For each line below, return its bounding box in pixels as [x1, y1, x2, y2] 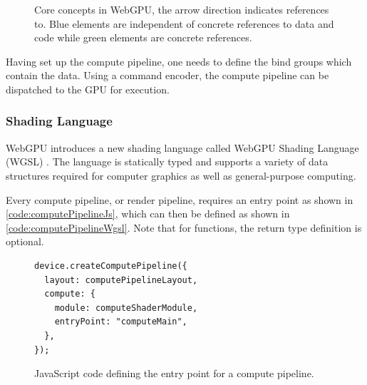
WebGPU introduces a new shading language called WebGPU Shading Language [6, 140, 359, 155]
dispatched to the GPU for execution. [6, 81, 170, 96]
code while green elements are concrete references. [34, 30, 252, 45]
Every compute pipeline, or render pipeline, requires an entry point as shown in [6, 192, 353, 207]
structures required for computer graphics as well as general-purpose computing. [6, 168, 356, 183]
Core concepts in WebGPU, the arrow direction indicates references [34, 2, 329, 16]
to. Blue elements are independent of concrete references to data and [34, 16, 334, 31]
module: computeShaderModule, [54, 302, 198, 313]
